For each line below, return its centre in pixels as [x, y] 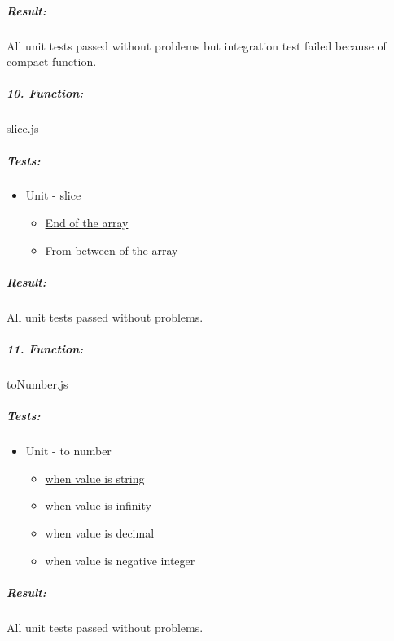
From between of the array [112, 250]
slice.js [23, 128]
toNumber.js [37, 383]
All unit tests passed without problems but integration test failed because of [197, 45]
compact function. [52, 61]
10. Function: [45, 93]
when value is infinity [98, 505]
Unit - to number [68, 451]
